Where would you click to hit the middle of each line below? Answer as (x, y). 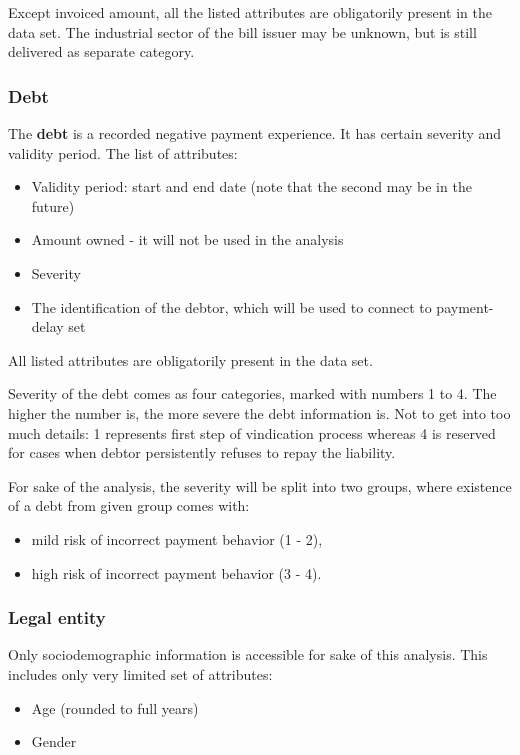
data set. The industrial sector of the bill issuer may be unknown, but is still (242, 31)
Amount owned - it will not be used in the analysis (187, 239)
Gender (54, 741)
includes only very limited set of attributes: (140, 673)
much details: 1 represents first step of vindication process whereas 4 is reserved (252, 432)
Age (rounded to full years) (115, 707)
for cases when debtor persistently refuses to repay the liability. (202, 452)
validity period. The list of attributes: (123, 152)
